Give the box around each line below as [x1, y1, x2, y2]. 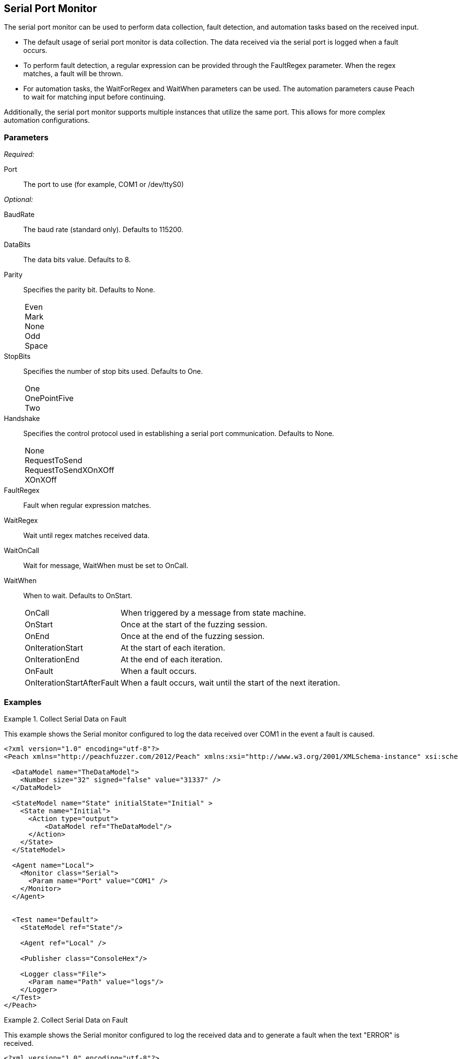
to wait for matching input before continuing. [23, 93, 165, 101]
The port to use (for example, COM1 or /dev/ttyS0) [23, 180, 184, 189]
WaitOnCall [4, 546, 39, 555]
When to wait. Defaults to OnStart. [23, 591, 132, 600]
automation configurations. [4, 116, 90, 125]
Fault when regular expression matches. [23, 501, 151, 510]
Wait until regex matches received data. [23, 531, 150, 540]
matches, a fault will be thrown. [23, 69, 123, 78]
